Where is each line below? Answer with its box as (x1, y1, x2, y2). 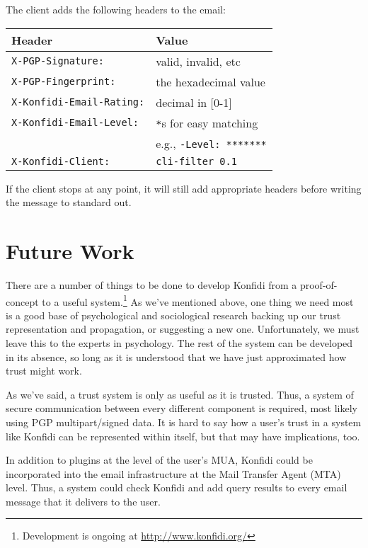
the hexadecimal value (156, 73, 265, 90)
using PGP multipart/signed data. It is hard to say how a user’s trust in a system (6, 414, 362, 429)
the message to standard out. (6, 195, 132, 210)
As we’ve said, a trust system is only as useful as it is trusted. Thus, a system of (6, 387, 354, 401)
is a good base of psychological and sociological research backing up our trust (6, 307, 341, 322)
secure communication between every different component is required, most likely (6, 401, 357, 416)
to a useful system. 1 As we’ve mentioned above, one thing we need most (42, 292, 354, 309)
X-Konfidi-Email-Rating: (11, 96, 145, 108)
